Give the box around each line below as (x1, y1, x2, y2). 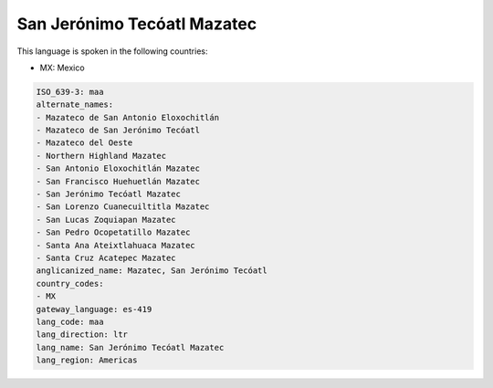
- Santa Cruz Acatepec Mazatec (36, 253, 177, 263)
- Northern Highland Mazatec (36, 151, 167, 161)
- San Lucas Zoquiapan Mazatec (36, 215, 177, 225)
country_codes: (36, 278, 104, 288)
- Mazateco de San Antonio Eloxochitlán (36, 112, 219, 122)
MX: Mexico (39, 62, 86, 73)
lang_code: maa (36, 316, 104, 327)
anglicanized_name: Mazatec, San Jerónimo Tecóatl (36, 266, 268, 276)
